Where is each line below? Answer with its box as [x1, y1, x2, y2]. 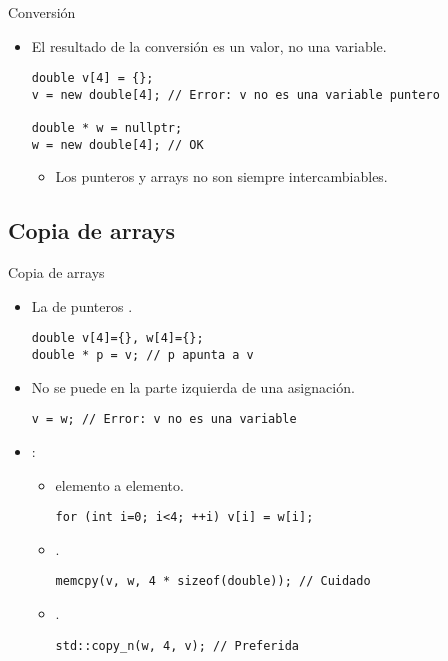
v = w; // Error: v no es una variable [31, 412, 297, 427]
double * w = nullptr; [31, 121, 183, 136]
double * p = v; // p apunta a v [31, 348, 254, 363]
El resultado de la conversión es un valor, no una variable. [31, 35, 387, 56]
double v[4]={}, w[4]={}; [31, 331, 204, 346]
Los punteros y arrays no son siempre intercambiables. [55, 166, 388, 187]
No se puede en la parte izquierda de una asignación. [31, 376, 355, 397]
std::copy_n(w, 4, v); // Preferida [55, 638, 299, 653]
